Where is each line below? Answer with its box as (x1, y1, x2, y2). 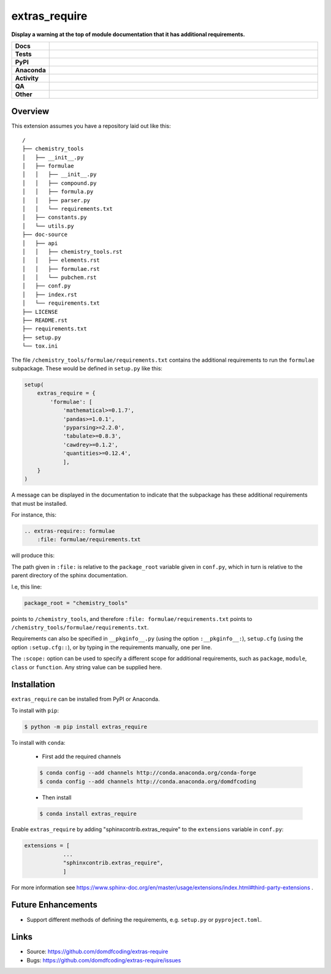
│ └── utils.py (22, 223, 74, 229)
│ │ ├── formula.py (22, 188, 94, 196)
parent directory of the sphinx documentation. (11, 572, 128, 579)
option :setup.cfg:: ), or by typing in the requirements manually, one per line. (11, 644, 213, 651)
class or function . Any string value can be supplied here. (11, 663, 162, 671)
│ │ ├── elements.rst (22, 257, 101, 264)
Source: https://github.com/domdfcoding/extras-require (26, 948, 169, 956)
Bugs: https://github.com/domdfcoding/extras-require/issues (26, 956, 181, 964)
